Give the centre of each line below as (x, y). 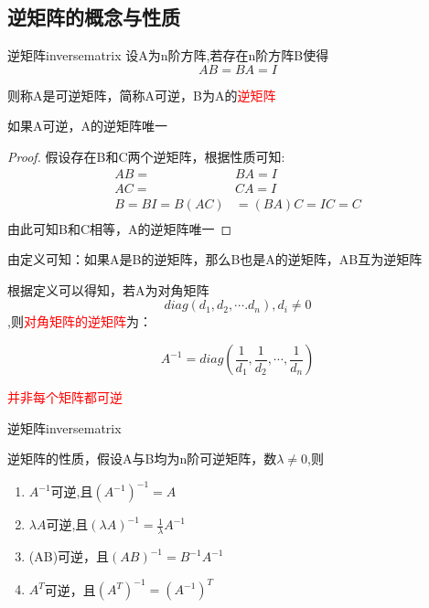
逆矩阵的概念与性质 (94, 17)
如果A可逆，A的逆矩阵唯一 (87, 126)
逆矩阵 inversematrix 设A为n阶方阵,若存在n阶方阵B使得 (168, 55)
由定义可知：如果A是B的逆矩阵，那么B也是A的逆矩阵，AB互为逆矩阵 (215, 259)
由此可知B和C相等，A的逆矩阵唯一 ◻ (120, 228)
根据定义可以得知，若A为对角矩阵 (108, 289)
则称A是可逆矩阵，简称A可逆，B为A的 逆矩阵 (142, 95)
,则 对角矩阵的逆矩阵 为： (80, 321)
